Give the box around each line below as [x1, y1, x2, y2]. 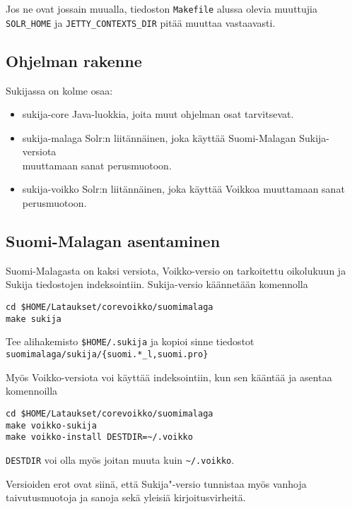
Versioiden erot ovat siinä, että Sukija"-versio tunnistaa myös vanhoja [6, 476, 307, 491]
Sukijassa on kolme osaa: [6, 83, 113, 97]
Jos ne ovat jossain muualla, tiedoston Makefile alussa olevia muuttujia [6, 1, 317, 16]
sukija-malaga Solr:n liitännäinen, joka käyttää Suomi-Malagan [22, 130, 296, 145]
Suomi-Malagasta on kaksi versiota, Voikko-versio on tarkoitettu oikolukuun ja [6, 263, 346, 277]
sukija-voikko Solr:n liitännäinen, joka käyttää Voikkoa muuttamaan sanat [22, 181, 345, 196]
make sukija [6, 313, 61, 324]
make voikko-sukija [6, 420, 97, 431]
